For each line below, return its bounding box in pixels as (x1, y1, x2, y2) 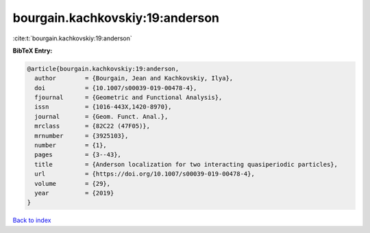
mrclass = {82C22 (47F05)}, (34, 122, 151, 130)
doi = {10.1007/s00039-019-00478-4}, (34, 84, 197, 92)
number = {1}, (34, 141, 108, 150)
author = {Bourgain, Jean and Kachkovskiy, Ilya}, (34, 74, 234, 82)
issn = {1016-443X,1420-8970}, (34, 103, 172, 111)
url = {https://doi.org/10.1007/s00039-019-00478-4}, (34, 170, 255, 178)
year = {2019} (34, 189, 114, 197)
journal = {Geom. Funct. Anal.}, (34, 113, 169, 120)
